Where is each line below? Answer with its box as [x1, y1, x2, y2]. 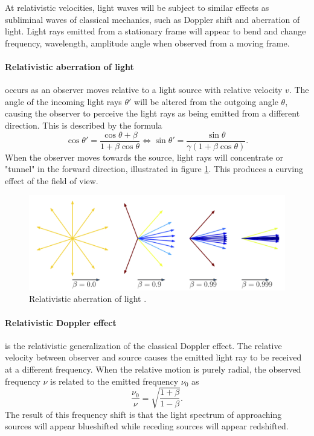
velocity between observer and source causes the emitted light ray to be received [5, 351, 302, 364]
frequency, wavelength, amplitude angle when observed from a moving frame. [5, 36, 290, 49]
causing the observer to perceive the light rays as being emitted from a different [5, 107, 300, 120]
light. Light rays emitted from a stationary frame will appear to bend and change [5, 25, 306, 37]
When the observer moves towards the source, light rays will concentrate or [5, 150, 284, 163]
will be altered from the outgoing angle [134, 95, 278, 107]
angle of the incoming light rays [5, 95, 122, 107]
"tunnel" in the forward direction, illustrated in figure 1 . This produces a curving [5, 162, 304, 175]
